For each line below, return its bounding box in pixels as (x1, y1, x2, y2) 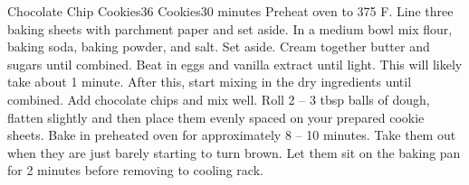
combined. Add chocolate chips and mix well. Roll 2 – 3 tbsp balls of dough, (7, 89, 430, 108)
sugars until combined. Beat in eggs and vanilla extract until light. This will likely (7, 54, 463, 73)
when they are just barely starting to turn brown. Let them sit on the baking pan (7, 143, 461, 162)
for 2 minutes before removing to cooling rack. (7, 161, 263, 180)
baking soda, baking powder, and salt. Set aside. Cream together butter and (7, 37, 430, 56)
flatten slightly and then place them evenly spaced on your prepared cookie (7, 107, 425, 126)
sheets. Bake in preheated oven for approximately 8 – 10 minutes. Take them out (7, 125, 456, 144)
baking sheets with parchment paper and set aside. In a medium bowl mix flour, (7, 19, 453, 38)
